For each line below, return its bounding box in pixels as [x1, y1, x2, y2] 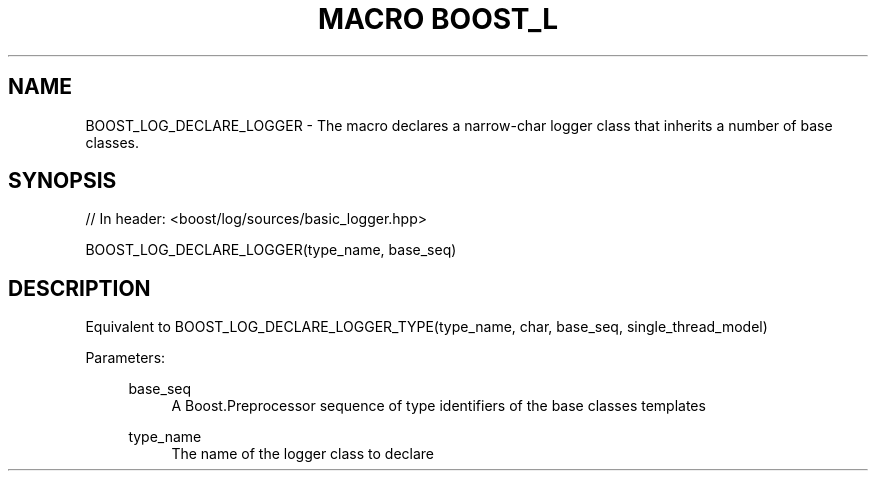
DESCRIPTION [8, 275, 151, 301]
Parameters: [85, 349, 166, 367]
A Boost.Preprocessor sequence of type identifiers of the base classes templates [171, 397, 706, 415]
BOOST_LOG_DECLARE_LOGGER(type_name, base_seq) [85, 241, 457, 259]
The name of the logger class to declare [171, 445, 435, 463]
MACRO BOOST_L [317, 2, 559, 36]
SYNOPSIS [8, 168, 117, 194]
